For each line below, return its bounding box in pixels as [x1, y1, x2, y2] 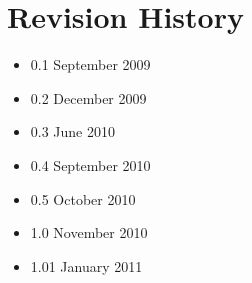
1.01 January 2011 [30, 255, 143, 276]
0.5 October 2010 [30, 188, 136, 209]
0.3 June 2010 [30, 121, 115, 142]
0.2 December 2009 [30, 87, 147, 108]
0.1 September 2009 [30, 54, 151, 75]
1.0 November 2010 [30, 222, 148, 243]
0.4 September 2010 [30, 154, 151, 175]
